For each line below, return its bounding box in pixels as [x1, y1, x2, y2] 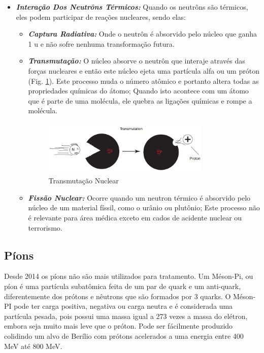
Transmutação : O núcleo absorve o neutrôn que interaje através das [28, 55, 245, 66]
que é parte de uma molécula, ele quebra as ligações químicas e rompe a [28, 95, 252, 106]
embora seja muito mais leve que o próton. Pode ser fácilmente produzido [4, 320, 233, 331]
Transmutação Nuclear [48, 175, 119, 186]
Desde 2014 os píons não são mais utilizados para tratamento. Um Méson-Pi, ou [4, 271, 253, 281]
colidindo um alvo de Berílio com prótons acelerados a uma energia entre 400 [4, 331, 244, 341]
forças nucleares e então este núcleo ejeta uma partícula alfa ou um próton [28, 65, 259, 76]
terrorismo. [28, 222, 62, 233]
